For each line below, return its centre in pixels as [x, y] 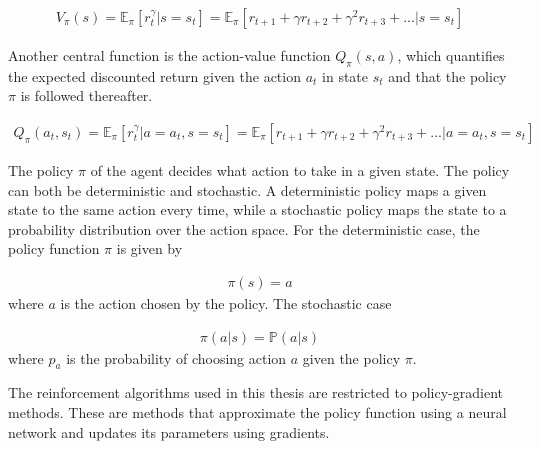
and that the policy [447, 75]
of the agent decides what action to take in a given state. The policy [300, 170]
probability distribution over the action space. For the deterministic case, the [244, 228]
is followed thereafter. [86, 95]
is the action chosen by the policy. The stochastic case [226, 303]
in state [345, 75]
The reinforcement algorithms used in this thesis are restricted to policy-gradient [255, 392]
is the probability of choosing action [176, 357]
